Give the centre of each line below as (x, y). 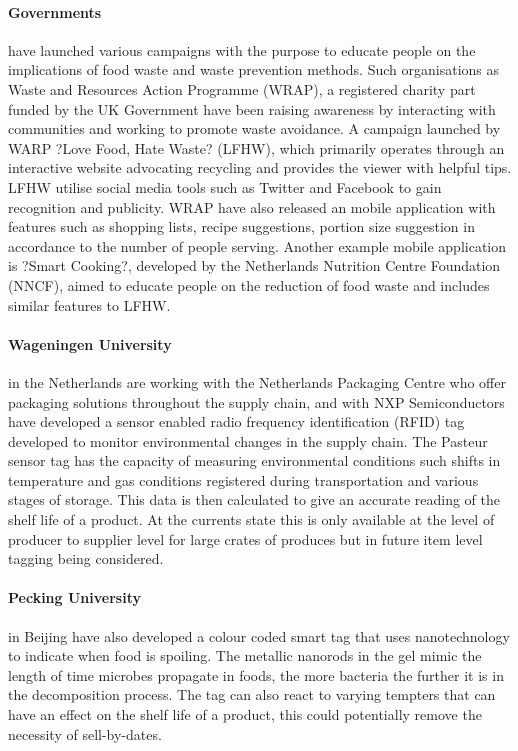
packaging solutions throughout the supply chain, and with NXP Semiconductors (256, 401)
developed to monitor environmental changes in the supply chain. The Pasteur (248, 440)
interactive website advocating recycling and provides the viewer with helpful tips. (260, 167)
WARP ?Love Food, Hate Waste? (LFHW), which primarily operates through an (256, 147)
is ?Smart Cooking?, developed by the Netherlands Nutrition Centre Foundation (254, 265)
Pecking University (74, 597)
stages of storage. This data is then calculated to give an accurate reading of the (254, 499)
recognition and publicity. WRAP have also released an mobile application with (252, 206)
